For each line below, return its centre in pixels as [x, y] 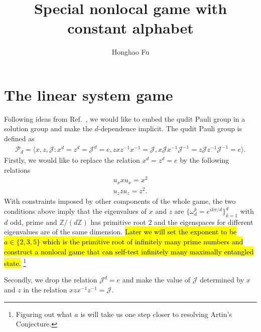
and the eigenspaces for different [204, 222]
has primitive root [118, 222]
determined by [222, 280]
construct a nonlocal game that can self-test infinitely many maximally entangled [129, 251]
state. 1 [15, 262]
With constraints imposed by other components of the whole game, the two [120, 201]
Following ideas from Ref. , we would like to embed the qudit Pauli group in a [125, 118]
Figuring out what [44, 314]
